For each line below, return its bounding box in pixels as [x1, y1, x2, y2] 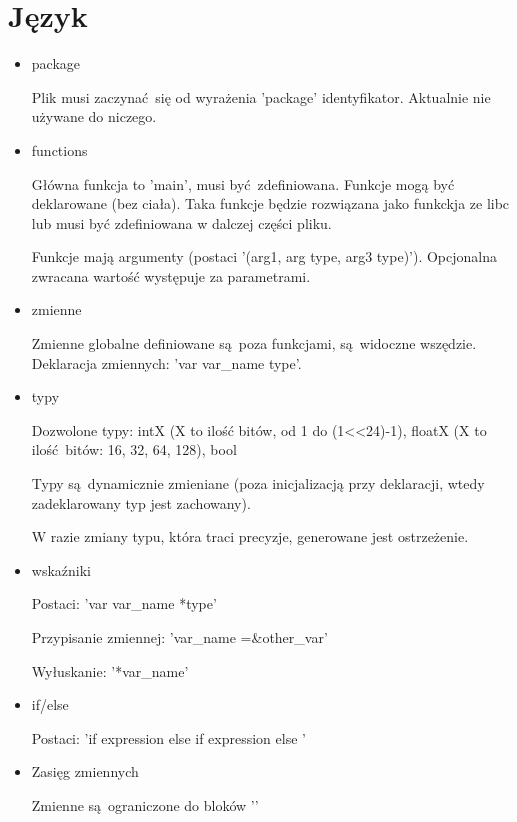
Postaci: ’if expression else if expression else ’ [31, 727, 306, 748]
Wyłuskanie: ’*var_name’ [31, 660, 189, 681]
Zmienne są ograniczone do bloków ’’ [31, 794, 259, 815]
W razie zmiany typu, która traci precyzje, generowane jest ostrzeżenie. [31, 526, 469, 547]
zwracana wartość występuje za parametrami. [31, 265, 311, 286]
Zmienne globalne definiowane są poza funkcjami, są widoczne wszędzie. [31, 333, 477, 354]
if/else [31, 694, 69, 715]
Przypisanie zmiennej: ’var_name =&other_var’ [31, 627, 328, 647]
